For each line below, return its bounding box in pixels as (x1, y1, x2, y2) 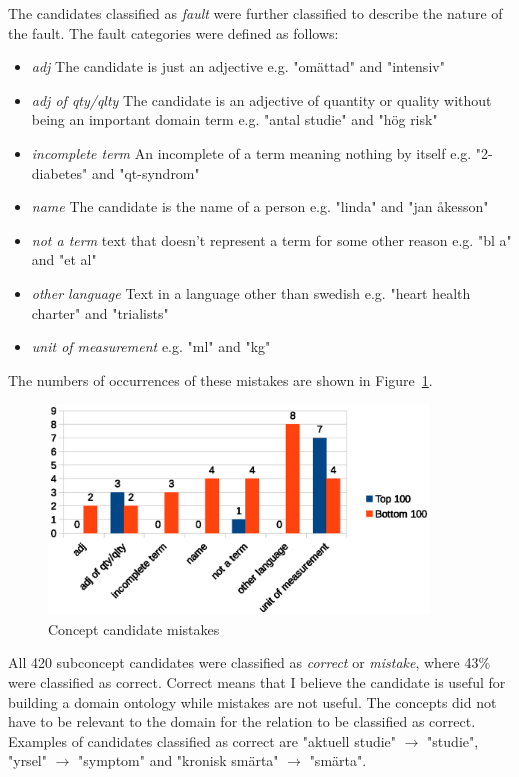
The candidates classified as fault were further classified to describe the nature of (8, 3, 503, 23)
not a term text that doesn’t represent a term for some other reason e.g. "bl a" (31, 229, 512, 250)
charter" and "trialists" (31, 302, 169, 323)
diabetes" (31, 162, 88, 183)
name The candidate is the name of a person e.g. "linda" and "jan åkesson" (31, 196, 489, 217)
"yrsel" (8, 750, 47, 771)
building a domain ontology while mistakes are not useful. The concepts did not (8, 691, 497, 712)
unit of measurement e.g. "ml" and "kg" (31, 336, 271, 357)
